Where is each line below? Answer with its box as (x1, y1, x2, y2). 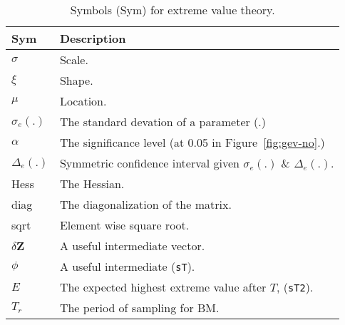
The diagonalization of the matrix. (59, 196, 232, 212)
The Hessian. (59, 175, 125, 192)
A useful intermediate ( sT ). (59, 258, 195, 274)
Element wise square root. (59, 217, 190, 233)
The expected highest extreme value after (59, 279, 267, 295)
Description (59, 30, 126, 46)
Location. (59, 93, 107, 109)
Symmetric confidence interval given (59, 155, 240, 171)
